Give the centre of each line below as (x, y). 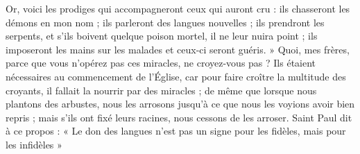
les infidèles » (34, 144)
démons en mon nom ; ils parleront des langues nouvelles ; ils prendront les (165, 22)
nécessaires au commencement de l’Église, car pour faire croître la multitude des (176, 76)
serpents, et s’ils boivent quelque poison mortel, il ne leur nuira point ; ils (162, 36)
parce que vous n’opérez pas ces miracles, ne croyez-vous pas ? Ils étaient (161, 63)
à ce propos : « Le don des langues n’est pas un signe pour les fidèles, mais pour (176, 131)
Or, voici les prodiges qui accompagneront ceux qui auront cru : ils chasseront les (178, 8)
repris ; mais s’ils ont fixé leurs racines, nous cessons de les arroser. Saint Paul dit (179, 117)
